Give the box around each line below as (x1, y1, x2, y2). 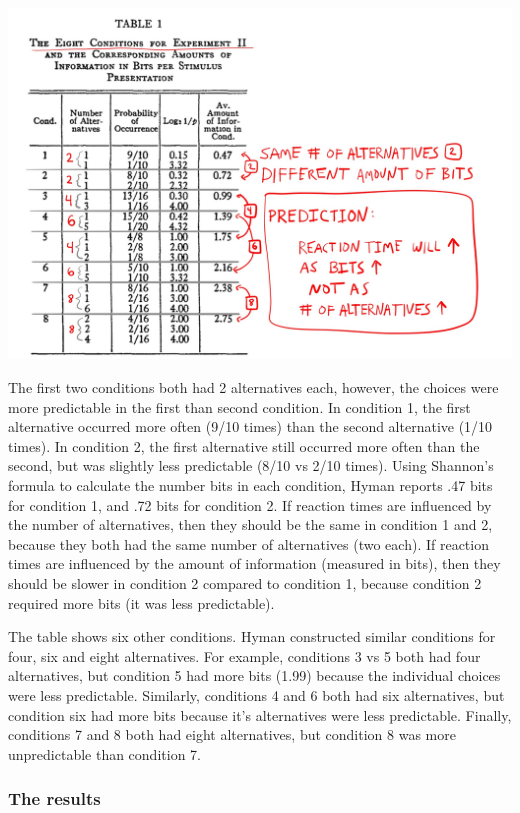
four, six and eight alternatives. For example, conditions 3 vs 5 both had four (8, 645, 481, 666)
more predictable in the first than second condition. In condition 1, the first (8, 396, 471, 417)
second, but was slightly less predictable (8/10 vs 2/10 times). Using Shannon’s (8, 455, 494, 476)
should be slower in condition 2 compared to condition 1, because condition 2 (8, 572, 482, 593)
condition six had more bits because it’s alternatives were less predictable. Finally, (8, 704, 512, 725)
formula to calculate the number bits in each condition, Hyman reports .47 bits (8, 474, 493, 495)
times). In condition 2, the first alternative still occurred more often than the (8, 435, 480, 456)
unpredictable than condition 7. (8, 743, 201, 764)
